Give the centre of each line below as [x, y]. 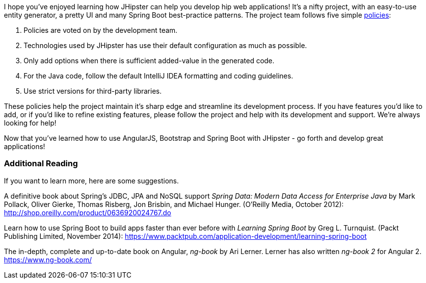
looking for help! [30, 123]
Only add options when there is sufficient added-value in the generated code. [149, 61]
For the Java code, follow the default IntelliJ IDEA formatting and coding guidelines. [159, 76]
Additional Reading [41, 164]
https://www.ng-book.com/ [48, 259]
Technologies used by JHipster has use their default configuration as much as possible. [165, 45]
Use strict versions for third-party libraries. [93, 91]
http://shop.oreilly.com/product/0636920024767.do [88, 212]
